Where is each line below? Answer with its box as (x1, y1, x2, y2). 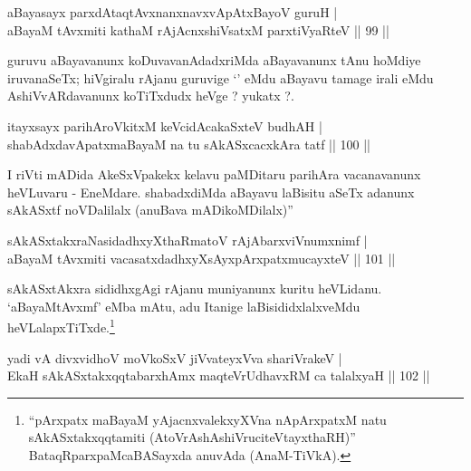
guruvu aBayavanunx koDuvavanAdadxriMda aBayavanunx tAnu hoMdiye (7, 51, 421, 70)
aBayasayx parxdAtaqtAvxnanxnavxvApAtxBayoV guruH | (7, 3, 338, 21)
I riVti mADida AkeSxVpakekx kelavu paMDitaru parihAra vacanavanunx (7, 165, 421, 184)
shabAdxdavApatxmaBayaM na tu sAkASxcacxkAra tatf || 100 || (7, 134, 370, 153)
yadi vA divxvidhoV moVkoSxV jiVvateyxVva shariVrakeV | (7, 348, 342, 367)
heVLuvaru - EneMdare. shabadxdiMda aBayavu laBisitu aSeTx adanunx (7, 182, 415, 201)
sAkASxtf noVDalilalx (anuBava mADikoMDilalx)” (7, 200, 293, 219)
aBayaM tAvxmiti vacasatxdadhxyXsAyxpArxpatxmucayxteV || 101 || (7, 248, 396, 267)
